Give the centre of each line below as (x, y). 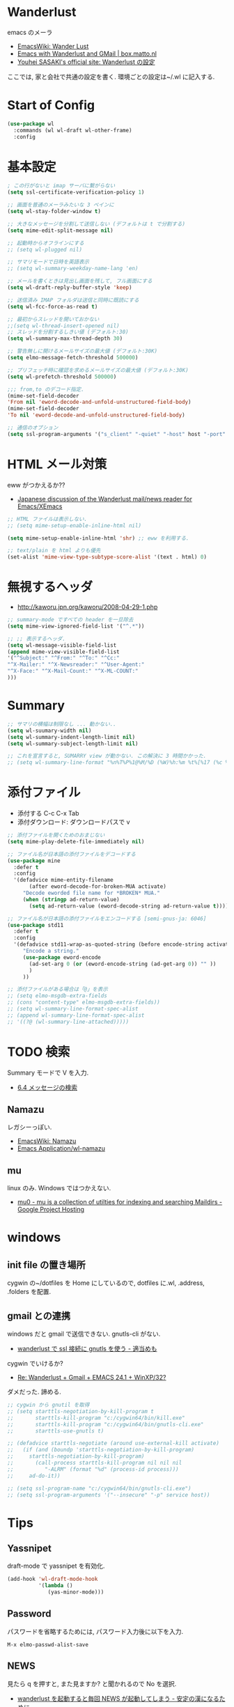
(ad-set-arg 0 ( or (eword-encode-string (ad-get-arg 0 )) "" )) (123, 964)
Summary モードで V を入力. (48, 1073)
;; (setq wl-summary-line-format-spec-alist (73, 1009)
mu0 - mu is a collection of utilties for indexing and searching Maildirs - (120, 1202)
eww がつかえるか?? (36, 485)
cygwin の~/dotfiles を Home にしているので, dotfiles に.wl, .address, (106, 1283)
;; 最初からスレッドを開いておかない (53, 319)
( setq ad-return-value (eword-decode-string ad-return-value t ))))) (130, 906)
